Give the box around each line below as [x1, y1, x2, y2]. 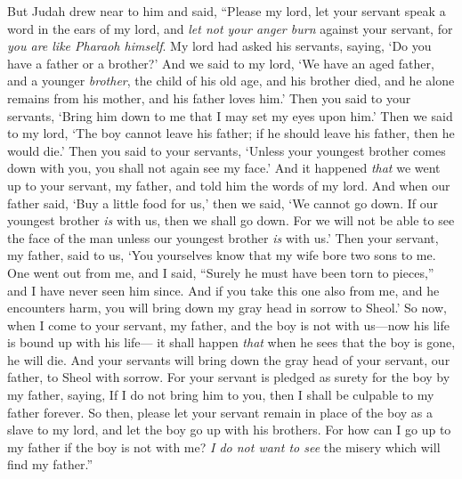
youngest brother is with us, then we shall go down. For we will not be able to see [7, 211, 455, 230]
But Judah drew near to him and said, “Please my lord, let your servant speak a [7, 2, 446, 20]
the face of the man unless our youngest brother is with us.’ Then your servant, [7, 228, 439, 247]
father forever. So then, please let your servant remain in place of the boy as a [7, 402, 434, 421]
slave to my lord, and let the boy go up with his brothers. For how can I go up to [7, 420, 451, 439]
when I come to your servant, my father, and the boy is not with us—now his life [7, 315, 450, 334]
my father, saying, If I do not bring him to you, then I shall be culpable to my [7, 386, 434, 404]
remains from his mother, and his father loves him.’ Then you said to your [7, 88, 411, 107]
